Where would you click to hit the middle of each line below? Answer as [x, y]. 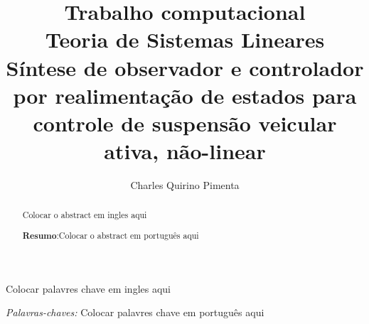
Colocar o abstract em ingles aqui [85, 215]
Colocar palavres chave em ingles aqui [88, 288]
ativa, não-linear [185, 151]
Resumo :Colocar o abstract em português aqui [111, 236]
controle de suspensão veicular [185, 123]
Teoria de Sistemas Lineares [185, 39]
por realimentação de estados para [185, 95]
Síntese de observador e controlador [185, 67]
